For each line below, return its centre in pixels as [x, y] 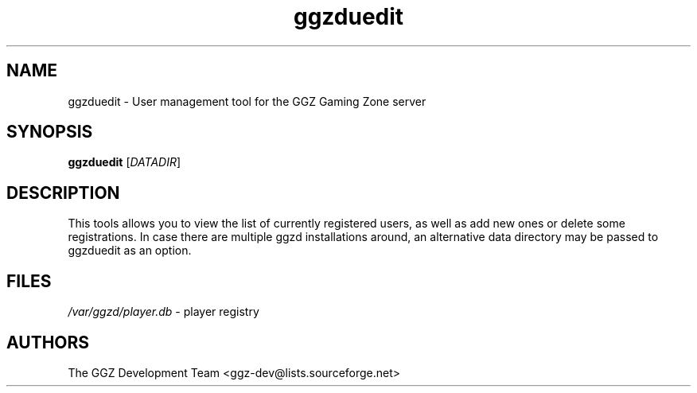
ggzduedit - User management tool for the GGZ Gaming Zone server [247, 101]
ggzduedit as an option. [130, 251]
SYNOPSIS [50, 132]
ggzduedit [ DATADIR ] [125, 162]
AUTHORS [48, 342]
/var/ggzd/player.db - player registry [164, 312]
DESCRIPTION [63, 193]
